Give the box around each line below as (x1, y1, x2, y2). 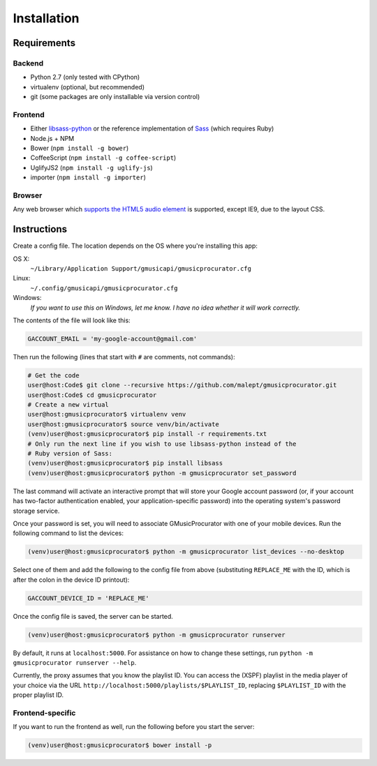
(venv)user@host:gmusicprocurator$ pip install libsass (27, 459, 223, 467)
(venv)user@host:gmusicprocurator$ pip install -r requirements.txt (27, 430, 267, 438)
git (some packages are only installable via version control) (30, 93, 200, 101)
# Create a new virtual (27, 401, 110, 409)
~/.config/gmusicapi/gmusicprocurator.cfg (30, 284, 178, 292)
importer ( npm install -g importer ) (30, 173, 147, 181)
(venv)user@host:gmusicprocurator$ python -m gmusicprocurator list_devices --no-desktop (27, 548, 345, 556)
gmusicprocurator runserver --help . (13, 659, 137, 667)
